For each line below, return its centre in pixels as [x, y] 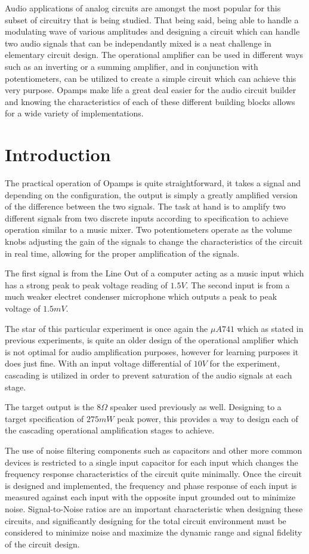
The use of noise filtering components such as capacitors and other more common [154, 450]
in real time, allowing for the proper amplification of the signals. [122, 253]
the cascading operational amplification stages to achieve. [110, 430]
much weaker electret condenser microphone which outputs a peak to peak [141, 296]
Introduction [58, 154]
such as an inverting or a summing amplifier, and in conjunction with [132, 66]
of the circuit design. [42, 544]
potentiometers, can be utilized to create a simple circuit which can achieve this [151, 78]
